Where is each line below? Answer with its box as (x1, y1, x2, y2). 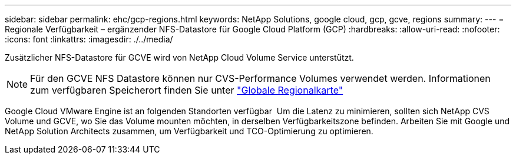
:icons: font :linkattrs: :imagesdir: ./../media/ (5, 34, 173, 44)
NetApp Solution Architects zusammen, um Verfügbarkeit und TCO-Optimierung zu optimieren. (5, 126, 373, 136)
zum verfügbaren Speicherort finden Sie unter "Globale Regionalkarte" (30, 84, 343, 96)
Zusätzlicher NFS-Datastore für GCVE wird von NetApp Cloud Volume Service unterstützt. (5, 52, 354, 62)
